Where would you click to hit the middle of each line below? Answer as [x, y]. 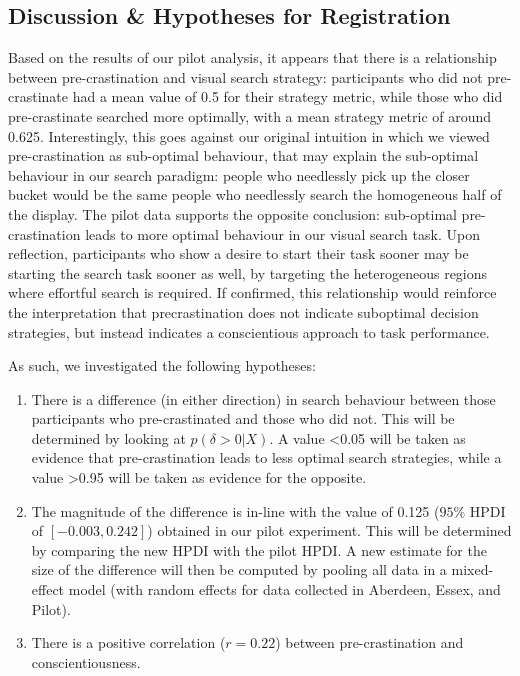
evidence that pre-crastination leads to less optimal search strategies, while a [266, 457]
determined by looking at [108, 437]
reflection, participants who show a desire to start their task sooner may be [238, 253]
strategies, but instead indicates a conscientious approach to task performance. [249, 331]
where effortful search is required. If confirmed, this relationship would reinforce [252, 292]
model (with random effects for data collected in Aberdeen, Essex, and [284, 589]
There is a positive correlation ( [128, 642]
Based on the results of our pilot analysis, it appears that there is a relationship [252, 57]
